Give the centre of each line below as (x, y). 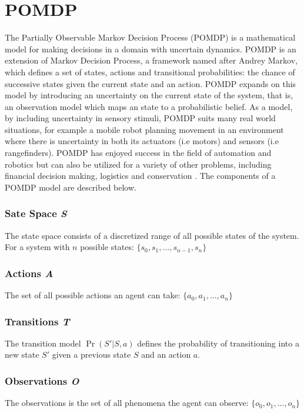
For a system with (37, 247)
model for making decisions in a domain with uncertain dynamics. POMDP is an (151, 49)
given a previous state (91, 354)
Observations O (42, 380)
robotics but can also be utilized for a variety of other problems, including (138, 164)
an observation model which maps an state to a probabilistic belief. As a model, (149, 106)
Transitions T (37, 321)
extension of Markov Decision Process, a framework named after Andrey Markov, (151, 60)
